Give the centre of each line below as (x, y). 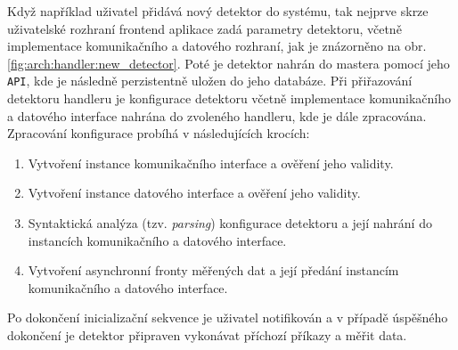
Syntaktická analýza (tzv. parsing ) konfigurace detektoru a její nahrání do (230, 223)
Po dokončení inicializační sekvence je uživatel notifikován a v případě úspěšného (228, 317)
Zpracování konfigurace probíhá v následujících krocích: (159, 133)
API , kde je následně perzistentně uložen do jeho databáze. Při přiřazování (210, 81)
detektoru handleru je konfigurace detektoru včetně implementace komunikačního (229, 98)
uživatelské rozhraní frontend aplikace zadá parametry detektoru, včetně (204, 28)
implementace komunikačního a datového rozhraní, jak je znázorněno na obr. (217, 46)
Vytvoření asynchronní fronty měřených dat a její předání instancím (213, 270)
